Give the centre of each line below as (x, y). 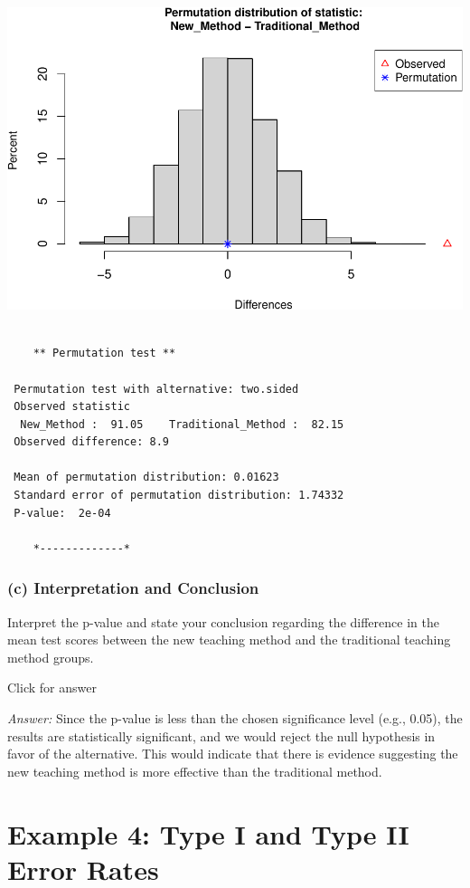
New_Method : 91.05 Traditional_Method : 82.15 (182, 424)
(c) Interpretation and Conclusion (133, 588)
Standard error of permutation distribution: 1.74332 (179, 496)
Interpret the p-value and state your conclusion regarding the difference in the (223, 621)
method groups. (51, 657)
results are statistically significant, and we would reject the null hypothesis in (221, 735)
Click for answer (52, 687)
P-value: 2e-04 (62, 513)
